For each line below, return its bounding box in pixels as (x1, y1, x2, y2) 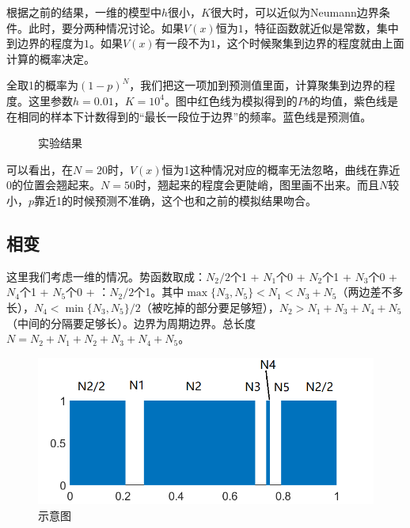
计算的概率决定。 (6, 50, 95, 66)
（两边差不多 (336, 283, 404, 300)
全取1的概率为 (6, 77, 78, 93)
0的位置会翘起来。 (6, 177, 101, 193)
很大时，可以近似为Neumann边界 (210, 4, 379, 20)
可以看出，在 (6, 161, 73, 177)
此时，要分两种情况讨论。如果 (28, 19, 184, 36)
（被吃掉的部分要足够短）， (140, 298, 279, 315)
